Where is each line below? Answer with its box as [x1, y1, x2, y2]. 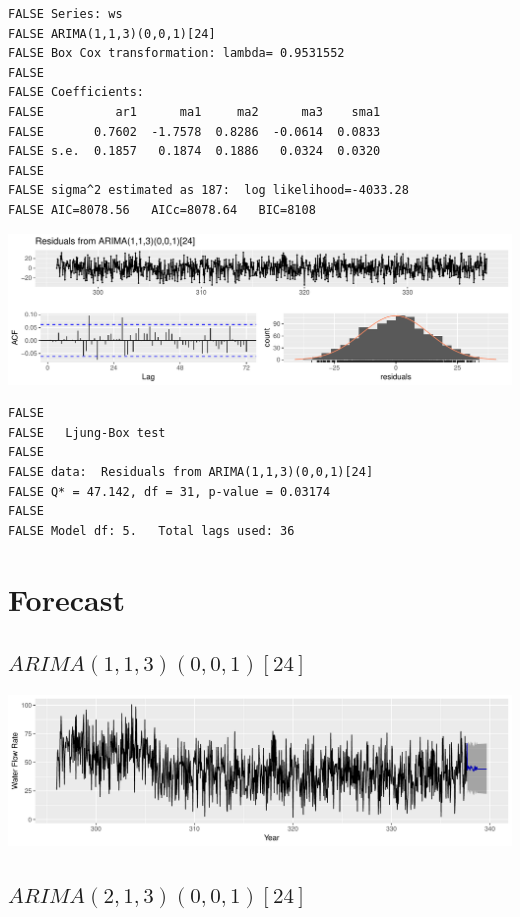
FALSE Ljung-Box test [8, 425, 166, 440]
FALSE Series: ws [8, 7, 123, 21]
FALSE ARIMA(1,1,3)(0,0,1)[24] [8, 26, 216, 41]
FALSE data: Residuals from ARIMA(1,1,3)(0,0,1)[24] [8, 465, 374, 479]
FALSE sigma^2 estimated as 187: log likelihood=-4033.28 [8, 183, 409, 198]
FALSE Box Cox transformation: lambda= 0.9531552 [8, 46, 345, 61]
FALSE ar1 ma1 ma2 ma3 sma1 [8, 104, 381, 119]
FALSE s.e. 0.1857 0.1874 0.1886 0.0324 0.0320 [8, 144, 381, 159]
